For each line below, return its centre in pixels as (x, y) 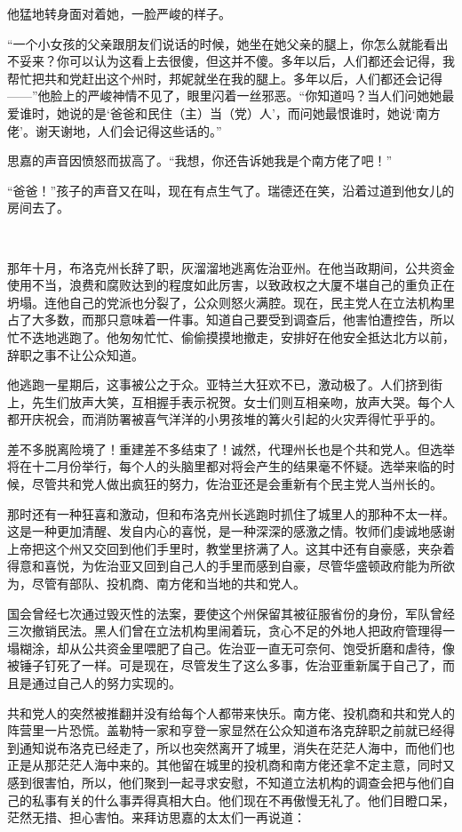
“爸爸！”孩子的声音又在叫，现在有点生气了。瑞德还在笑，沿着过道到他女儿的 (231, 190)
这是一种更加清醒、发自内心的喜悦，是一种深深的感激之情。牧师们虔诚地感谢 (231, 531)
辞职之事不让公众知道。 (76, 354)
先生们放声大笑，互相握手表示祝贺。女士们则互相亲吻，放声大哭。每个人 (243, 401)
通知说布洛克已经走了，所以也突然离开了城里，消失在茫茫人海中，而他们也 (237, 747)
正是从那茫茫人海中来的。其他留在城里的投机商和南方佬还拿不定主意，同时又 (231, 765)
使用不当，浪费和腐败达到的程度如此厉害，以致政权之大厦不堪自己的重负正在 (231, 285)
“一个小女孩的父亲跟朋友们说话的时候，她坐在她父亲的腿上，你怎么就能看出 (228, 43)
